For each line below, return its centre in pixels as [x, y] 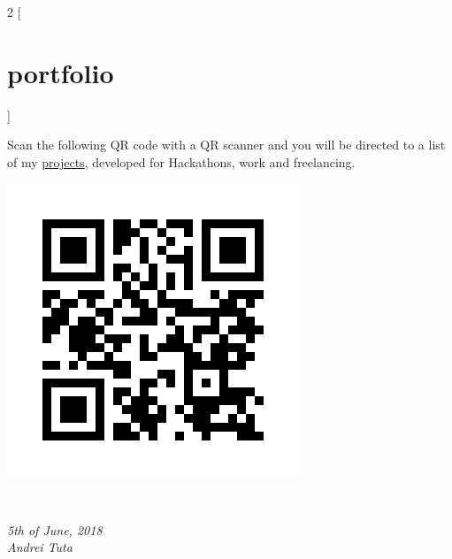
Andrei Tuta [40, 547]
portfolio [61, 72]
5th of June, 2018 [55, 529]
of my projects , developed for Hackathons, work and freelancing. [181, 161]
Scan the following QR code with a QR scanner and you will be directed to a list [226, 145]
